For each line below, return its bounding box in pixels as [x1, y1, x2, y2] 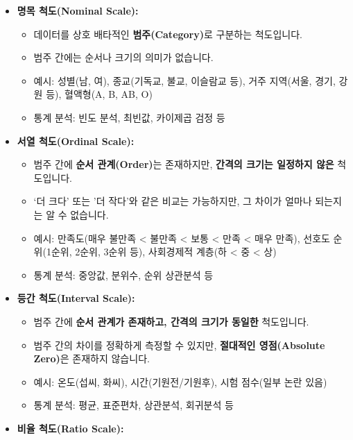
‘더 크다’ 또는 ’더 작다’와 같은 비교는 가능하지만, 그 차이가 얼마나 [33, 194, 312, 208]
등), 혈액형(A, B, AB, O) [46, 87, 153, 101]
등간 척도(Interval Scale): [17, 291, 135, 305]
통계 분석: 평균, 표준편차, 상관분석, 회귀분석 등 [33, 398, 234, 412]
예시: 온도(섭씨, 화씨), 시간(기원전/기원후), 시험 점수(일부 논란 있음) [33, 374, 327, 389]
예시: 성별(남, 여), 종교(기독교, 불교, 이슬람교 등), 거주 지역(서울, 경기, [33, 73, 336, 87]
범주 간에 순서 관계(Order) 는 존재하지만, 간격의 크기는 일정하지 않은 [33, 157, 334, 171]
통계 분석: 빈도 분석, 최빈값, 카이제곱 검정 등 [33, 110, 225, 124]
